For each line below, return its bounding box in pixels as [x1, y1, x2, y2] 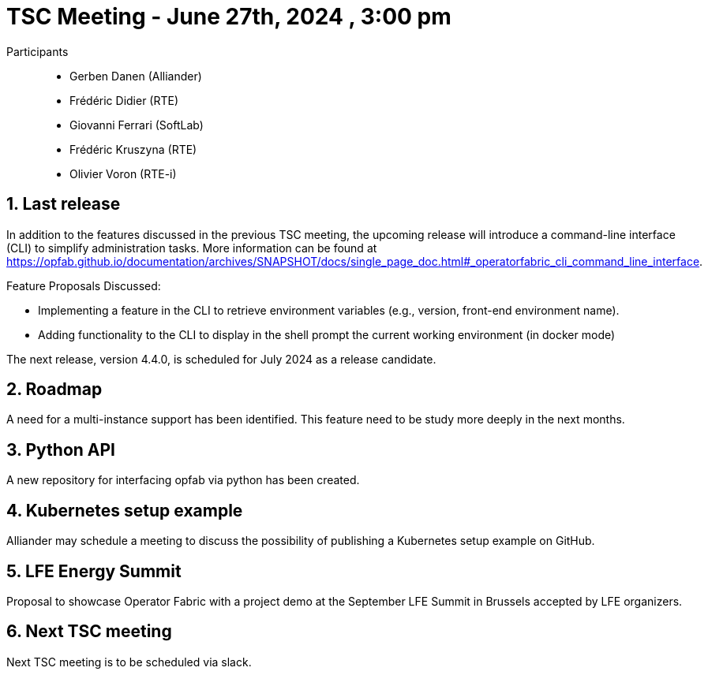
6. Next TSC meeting [6, 621, 172, 642]
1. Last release [6, 194, 121, 214]
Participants [6, 44, 69, 58]
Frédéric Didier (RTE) [69, 93, 179, 107]
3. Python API [6, 439, 115, 460]
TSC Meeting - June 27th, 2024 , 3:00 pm [6, 3, 451, 30]
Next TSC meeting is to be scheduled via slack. [6, 654, 252, 669]
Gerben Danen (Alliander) [69, 69, 202, 83]
